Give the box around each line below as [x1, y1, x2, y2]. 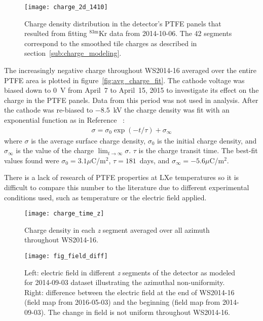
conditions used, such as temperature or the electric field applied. [4, 192, 207, 202]
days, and [139, 155, 170, 165]
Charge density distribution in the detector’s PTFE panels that [24, 18, 221, 28]
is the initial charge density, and [157, 135, 257, 146]
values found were [4, 155, 59, 165]
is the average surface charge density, [31, 135, 146, 146]
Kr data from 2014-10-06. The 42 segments [98, 28, 232, 39]
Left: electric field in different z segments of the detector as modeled [24, 267, 236, 277]
